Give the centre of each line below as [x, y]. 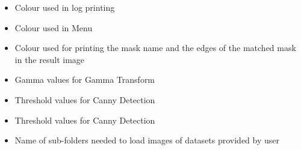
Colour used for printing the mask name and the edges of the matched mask [155, 48]
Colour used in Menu [54, 27]
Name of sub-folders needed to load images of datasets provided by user [147, 140]
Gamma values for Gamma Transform [85, 79]
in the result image [50, 59]
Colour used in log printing [65, 7]
